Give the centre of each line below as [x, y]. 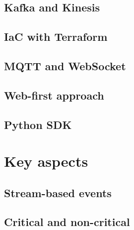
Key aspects [46, 161]
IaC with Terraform [56, 37]
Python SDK [38, 124]
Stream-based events [58, 192]
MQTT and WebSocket [65, 65]
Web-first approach [54, 95]
